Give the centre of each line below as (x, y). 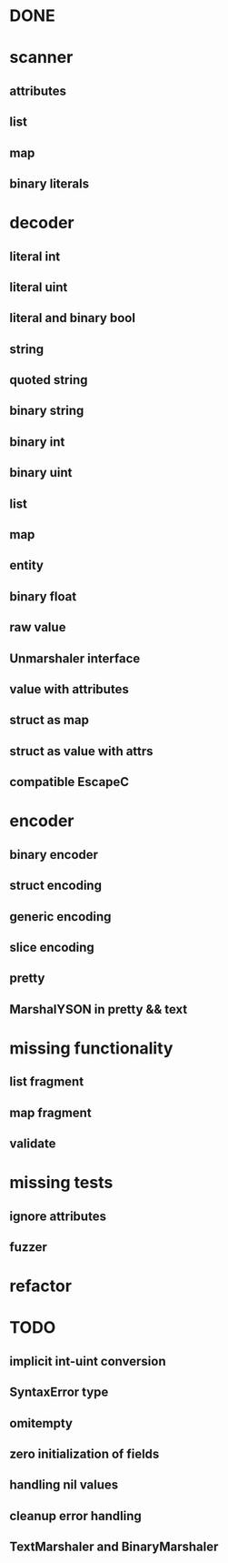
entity (26, 565)
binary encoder (54, 855)
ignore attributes (58, 1216)
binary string (47, 411)
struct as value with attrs (81, 751)
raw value (38, 627)
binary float (43, 596)
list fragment (47, 1082)
